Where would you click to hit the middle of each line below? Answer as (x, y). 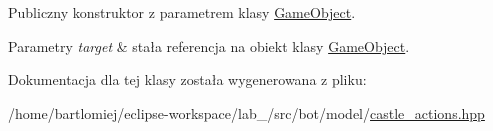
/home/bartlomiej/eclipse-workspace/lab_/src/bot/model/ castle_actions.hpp (246, 112)
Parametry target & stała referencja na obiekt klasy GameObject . (209, 45)
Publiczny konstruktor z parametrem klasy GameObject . (182, 12)
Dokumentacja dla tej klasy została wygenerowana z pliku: (187, 79)
